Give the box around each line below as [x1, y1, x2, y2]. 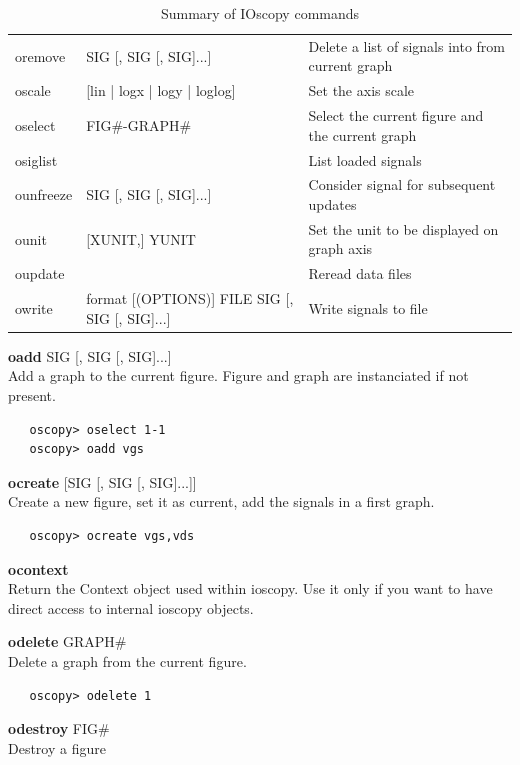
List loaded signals [308, 149, 422, 170]
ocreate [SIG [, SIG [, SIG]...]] [8, 471, 197, 492]
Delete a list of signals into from [308, 35, 505, 56]
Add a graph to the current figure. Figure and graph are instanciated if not [8, 365, 469, 386]
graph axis [308, 238, 373, 259]
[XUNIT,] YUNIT [86, 228, 196, 249]
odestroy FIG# [8, 718, 110, 739]
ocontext [8, 558, 69, 579]
